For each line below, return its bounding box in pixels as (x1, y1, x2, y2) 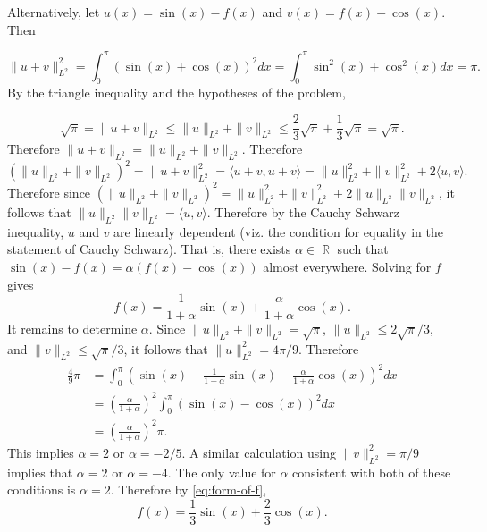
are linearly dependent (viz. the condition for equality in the (113, 222, 443, 241)
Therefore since (7, 182, 91, 201)
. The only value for (167, 462, 276, 481)
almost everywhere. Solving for (263, 257, 432, 275)
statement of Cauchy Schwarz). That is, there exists (7, 240, 291, 258)
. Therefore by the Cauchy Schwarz (206, 202, 399, 221)
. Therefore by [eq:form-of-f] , (110, 480, 267, 499)
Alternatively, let (7, 3, 100, 21)
